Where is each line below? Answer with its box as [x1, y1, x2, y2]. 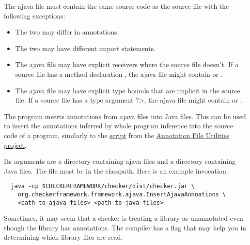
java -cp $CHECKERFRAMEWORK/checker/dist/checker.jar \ [11, 183, 195, 190]
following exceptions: [4, 10, 65, 20]
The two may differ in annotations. [15, 27, 119, 37]
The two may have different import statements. [15, 43, 156, 53]
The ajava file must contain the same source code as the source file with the [4, 1, 229, 11]
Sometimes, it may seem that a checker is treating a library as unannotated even [4, 213, 243, 223]
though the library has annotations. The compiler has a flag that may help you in [4, 222, 247, 232]
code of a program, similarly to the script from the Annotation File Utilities [4, 130, 230, 140]
